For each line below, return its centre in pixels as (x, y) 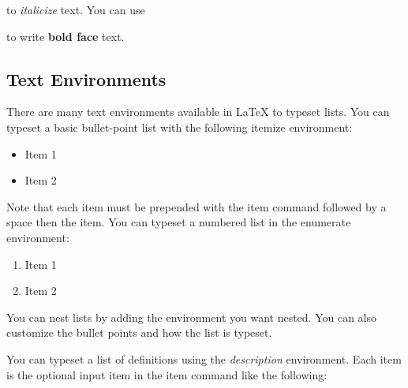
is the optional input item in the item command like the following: (167, 374)
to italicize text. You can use (76, 9)
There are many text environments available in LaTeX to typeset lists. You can (198, 112)
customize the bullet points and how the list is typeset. (139, 332)
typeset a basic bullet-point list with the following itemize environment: (180, 127)
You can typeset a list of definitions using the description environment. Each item (204, 358)
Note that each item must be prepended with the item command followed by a (197, 206)
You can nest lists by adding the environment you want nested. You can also (192, 317)
